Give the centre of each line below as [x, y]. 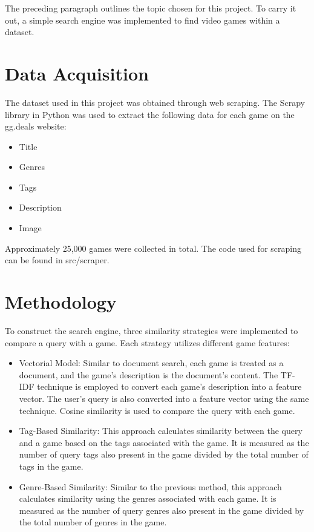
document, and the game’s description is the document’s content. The [149, 374]
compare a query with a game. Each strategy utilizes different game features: [147, 342]
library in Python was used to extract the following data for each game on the [150, 114]
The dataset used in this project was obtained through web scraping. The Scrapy [155, 102]
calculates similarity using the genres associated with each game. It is [148, 498]
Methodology [61, 302]
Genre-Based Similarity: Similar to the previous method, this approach [150, 486]
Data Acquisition [77, 73]
